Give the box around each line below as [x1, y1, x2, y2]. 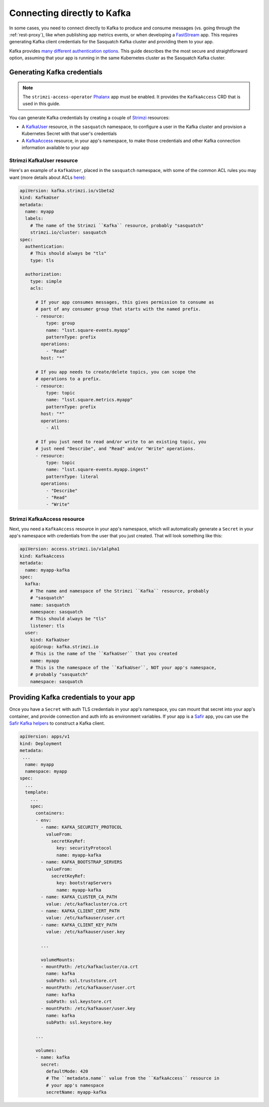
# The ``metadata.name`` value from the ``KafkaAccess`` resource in [45, 1076, 220, 1081]
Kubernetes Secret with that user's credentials [21, 131, 117, 137]
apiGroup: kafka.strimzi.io [30, 643, 99, 649]
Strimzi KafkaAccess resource [9, 515, 85, 522]
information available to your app [21, 145, 90, 151]
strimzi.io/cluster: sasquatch [30, 230, 107, 235]
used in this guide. [22, 101, 61, 107]
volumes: [35, 1047, 57, 1053]
